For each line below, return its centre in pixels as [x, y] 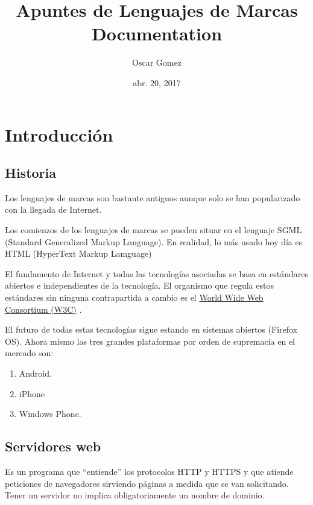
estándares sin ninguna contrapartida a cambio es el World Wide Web [134, 297]
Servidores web [53, 446]
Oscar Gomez [157, 62]
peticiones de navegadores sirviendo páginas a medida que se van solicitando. [147, 483]
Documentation [157, 33]
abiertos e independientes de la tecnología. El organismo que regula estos [139, 285]
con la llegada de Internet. [53, 209]
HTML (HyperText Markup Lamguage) [78, 253]
